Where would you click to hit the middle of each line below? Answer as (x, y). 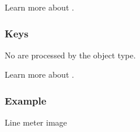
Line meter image (36, 122)
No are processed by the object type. (70, 55)
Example (26, 100)
